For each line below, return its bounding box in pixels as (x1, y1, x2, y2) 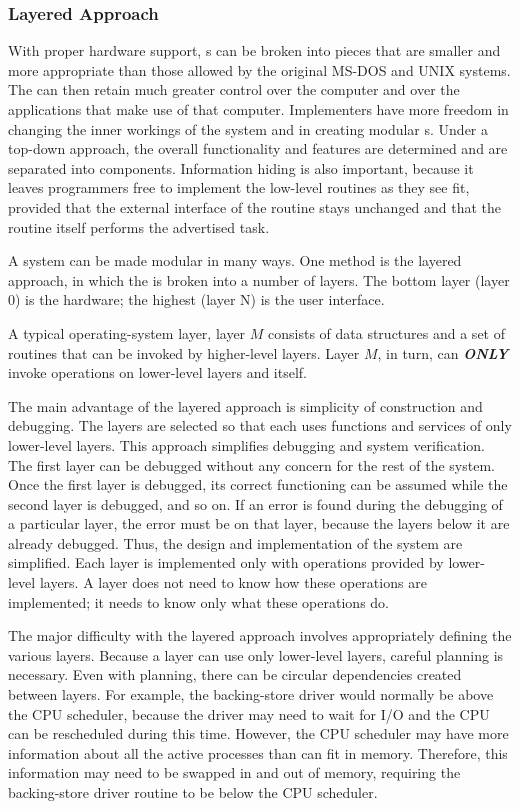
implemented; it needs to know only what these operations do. (8, 591, 389, 612)
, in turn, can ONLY (377, 342, 509, 363)
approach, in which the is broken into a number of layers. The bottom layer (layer (8, 269, 510, 290)
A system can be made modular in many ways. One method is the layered (8, 250, 462, 271)
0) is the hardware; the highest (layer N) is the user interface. (8, 289, 385, 310)
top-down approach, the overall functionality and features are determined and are (8, 138, 508, 159)
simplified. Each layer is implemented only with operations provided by (8, 552, 444, 573)
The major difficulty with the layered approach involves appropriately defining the (8, 625, 512, 646)
